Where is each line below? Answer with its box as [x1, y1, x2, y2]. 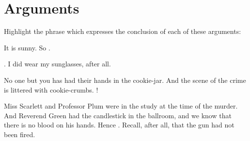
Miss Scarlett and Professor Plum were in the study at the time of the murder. [4, 101, 238, 111]
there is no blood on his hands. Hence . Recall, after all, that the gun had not [4, 120, 234, 130]
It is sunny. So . [4, 42, 50, 52]
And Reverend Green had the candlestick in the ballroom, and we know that [4, 110, 232, 120]
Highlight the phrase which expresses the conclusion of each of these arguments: [4, 26, 241, 36]
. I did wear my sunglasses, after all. [4, 59, 111, 69]
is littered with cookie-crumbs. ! [4, 84, 98, 94]
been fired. [4, 129, 35, 139]
